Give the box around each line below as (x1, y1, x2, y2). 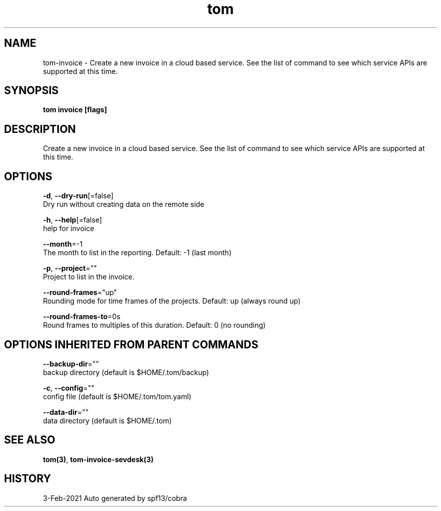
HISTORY (4, 472, 51, 485)
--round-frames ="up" (43, 288, 117, 297)
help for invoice (43, 224, 95, 233)
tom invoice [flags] (43, 105, 107, 114)
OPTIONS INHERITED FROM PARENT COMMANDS (4, 338, 258, 351)
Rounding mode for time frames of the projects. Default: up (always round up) (43, 297, 301, 306)
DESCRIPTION (4, 122, 76, 135)
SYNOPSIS (4, 84, 59, 97)
